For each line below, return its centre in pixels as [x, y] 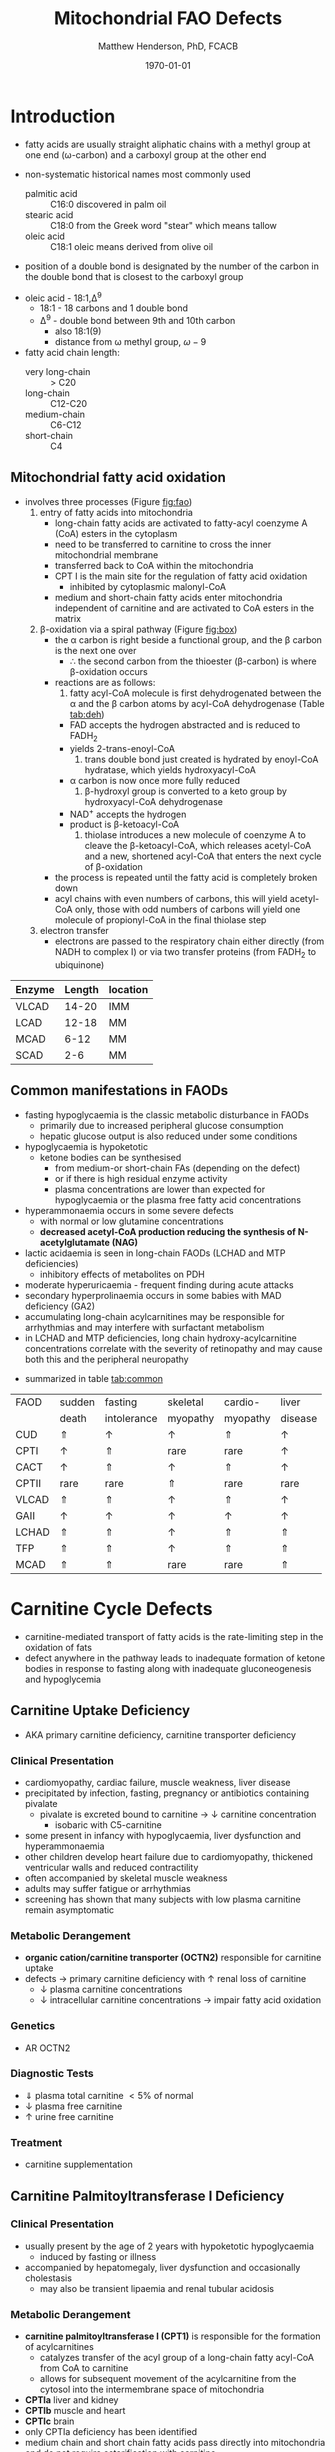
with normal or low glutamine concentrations [131, 1221]
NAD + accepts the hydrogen [128, 813]
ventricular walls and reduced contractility [111, 1867]
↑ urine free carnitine [69, 2116]
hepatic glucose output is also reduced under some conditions [168, 1136]
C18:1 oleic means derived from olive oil [131, 246]
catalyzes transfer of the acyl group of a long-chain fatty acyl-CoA [177, 2358]
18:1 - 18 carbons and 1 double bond [113, 308]
